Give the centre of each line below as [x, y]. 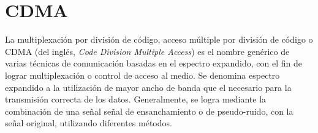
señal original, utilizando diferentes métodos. [89, 123]
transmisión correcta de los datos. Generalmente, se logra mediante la [136, 99]
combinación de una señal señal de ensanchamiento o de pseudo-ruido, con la [149, 111]
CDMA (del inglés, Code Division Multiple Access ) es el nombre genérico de [147, 51]
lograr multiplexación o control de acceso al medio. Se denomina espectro [142, 75]
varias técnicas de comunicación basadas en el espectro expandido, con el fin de [153, 63]
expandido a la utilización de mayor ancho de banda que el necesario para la [148, 87]
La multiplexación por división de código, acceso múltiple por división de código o [159, 39]
